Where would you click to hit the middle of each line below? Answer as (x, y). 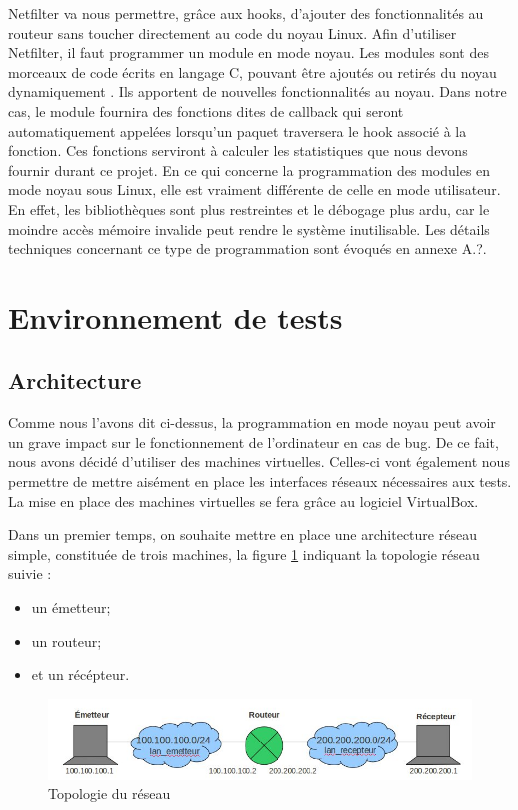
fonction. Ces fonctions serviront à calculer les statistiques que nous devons (238, 150)
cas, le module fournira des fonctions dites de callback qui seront (206, 110)
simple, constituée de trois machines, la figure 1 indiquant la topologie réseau (244, 553)
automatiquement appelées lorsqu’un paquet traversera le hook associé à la (237, 130)
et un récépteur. (80, 674)
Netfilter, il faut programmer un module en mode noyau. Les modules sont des (248, 52)
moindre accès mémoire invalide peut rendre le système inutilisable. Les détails (249, 228)
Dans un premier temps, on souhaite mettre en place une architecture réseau (242, 534)
